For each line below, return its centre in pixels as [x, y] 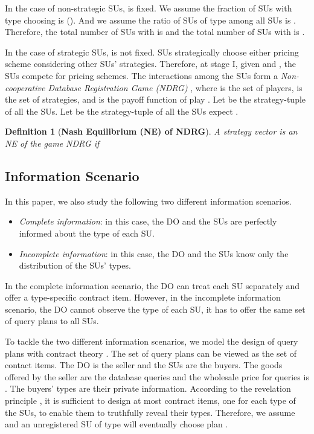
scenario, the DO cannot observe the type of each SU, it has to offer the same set [155, 309]
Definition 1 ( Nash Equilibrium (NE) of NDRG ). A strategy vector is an [151, 131]
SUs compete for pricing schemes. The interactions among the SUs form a [141, 75]
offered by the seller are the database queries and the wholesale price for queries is [157, 376]
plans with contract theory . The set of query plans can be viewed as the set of [151, 353]
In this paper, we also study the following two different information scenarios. [148, 201]
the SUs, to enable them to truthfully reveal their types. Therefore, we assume [150, 412]
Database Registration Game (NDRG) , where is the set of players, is [175, 87]
